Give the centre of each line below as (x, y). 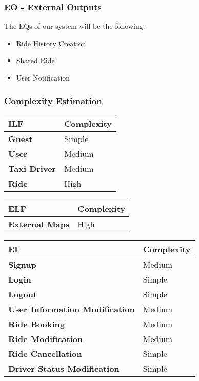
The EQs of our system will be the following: (75, 26)
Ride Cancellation (45, 353)
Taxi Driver (32, 168)
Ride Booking (36, 324)
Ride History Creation (51, 43)
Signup (22, 264)
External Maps (39, 224)
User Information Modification (72, 309)
